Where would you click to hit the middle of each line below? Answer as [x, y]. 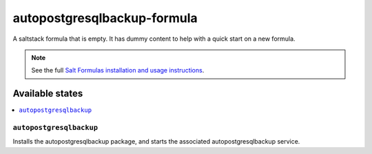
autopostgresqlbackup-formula [105, 18]
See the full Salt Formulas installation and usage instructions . [118, 70]
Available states [48, 94]
